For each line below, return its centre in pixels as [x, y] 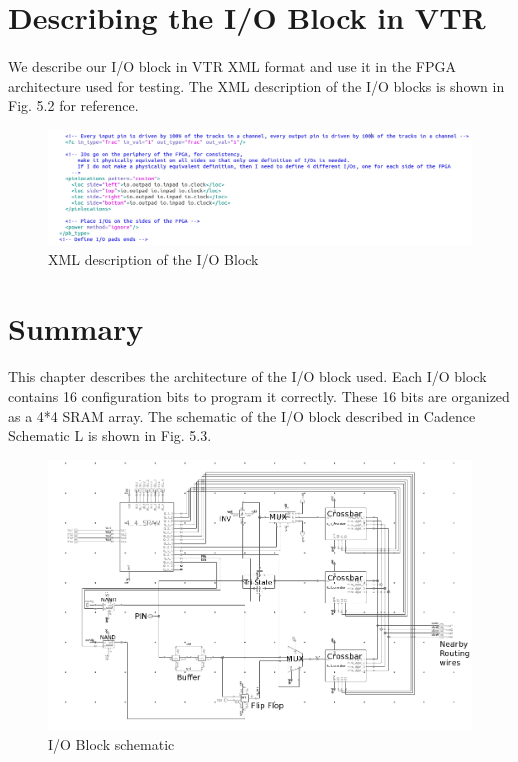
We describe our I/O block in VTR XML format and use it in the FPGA [232, 65]
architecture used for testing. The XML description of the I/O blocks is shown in [256, 85]
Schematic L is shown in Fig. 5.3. [110, 435]
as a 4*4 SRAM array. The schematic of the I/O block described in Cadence [242, 415]
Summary [76, 327]
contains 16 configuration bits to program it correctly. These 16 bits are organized [259, 396]
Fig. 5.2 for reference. [73, 105]
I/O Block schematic [111, 744]
